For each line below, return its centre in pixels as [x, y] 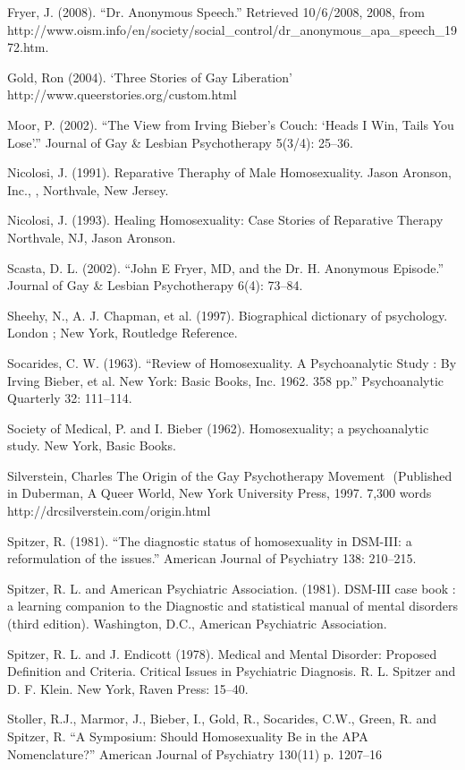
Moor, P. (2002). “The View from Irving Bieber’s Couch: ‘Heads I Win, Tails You [231, 124]
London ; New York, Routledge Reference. [123, 333]
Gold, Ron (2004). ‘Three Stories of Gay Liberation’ [150, 77]
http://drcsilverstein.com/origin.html [109, 511]
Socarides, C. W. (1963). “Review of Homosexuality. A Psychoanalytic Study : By [232, 362]
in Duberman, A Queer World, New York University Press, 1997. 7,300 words [220, 493]
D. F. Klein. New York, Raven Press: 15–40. [128, 688]
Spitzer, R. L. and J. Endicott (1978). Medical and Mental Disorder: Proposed [222, 653]
